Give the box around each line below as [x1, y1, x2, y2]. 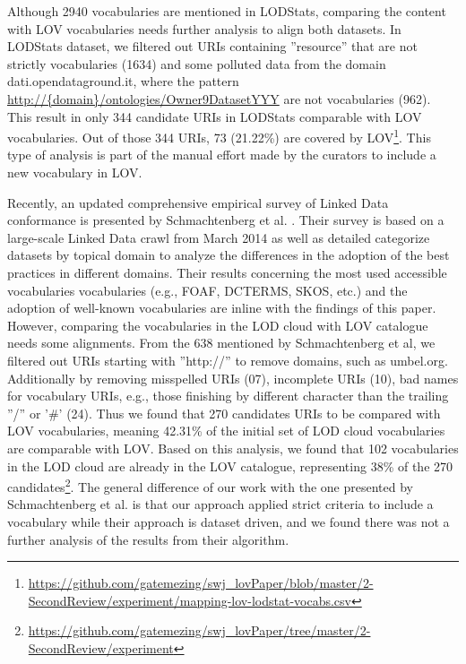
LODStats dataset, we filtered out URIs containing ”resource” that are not [7, 37, 418, 56]
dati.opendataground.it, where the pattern [7, 72, 239, 91]
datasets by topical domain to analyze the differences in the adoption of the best [7, 246, 450, 264]
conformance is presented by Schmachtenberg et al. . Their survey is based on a [7, 211, 444, 229]
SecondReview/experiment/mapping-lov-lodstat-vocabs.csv [28, 591, 351, 609]
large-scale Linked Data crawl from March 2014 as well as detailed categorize [7, 228, 430, 246]
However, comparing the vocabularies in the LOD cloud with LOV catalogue [7, 315, 428, 334]
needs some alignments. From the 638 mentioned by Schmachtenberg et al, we [7, 333, 436, 352]
